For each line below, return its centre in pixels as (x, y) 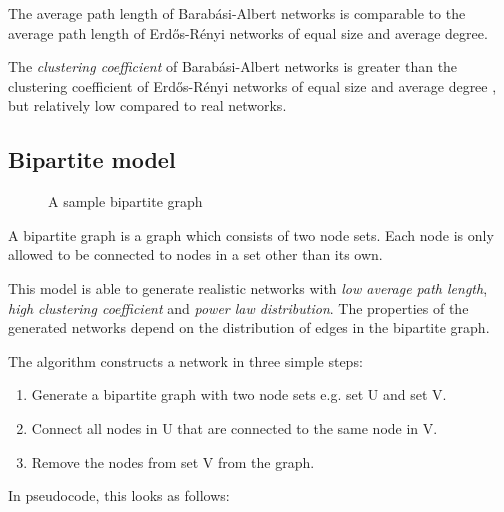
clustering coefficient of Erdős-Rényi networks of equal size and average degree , (252, 85)
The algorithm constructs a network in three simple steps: (185, 360)
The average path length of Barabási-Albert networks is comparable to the (237, 13)
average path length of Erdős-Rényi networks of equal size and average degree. (248, 32)
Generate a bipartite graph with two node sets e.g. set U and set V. (239, 394)
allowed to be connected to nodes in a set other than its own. (195, 254)
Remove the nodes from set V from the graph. (173, 461)
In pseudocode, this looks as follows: (119, 495)
